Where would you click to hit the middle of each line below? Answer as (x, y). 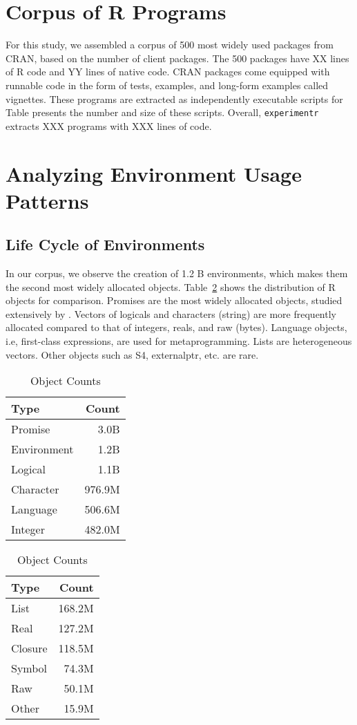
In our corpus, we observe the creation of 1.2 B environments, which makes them (177, 273)
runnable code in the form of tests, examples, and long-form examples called (167, 85)
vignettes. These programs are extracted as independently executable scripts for (174, 98)
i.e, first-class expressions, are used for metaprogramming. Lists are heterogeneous (179, 341)
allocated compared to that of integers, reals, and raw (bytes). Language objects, (176, 327)
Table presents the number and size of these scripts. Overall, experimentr (162, 112)
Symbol (29, 668)
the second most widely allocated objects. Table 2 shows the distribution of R (171, 286)
